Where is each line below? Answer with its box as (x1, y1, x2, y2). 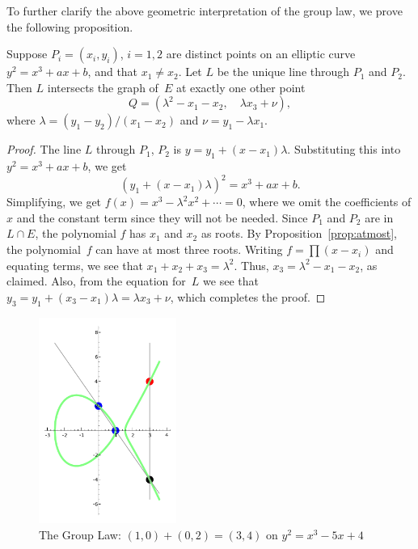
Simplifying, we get (6, 193, 102, 210)
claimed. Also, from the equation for (6, 272, 186, 289)
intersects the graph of (47, 78, 158, 95)
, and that (87, 63, 138, 80)
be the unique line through (217, 63, 350, 80)
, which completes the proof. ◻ (170, 288, 326, 305)
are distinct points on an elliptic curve (166, 45, 356, 62)
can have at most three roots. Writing (95, 241, 283, 258)
